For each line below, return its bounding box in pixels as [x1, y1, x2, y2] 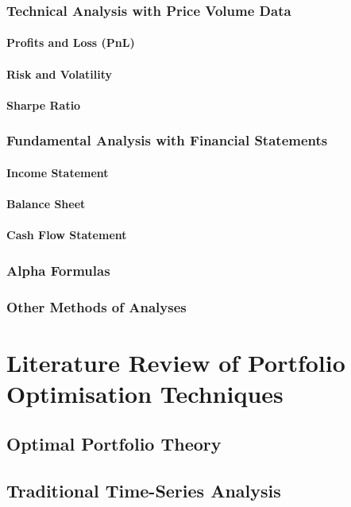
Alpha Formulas [6, 260, 110, 280]
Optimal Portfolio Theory [6, 432, 222, 456]
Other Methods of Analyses [6, 296, 187, 316]
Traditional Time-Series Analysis [6, 478, 281, 503]
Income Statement [6, 164, 109, 180]
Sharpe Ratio [6, 96, 81, 113]
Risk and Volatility [6, 65, 112, 82]
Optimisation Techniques [6, 377, 283, 409]
